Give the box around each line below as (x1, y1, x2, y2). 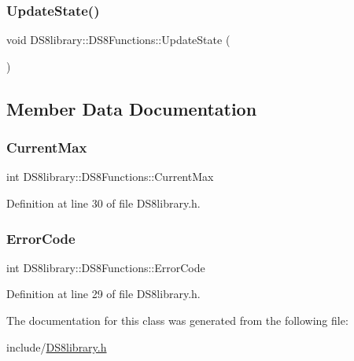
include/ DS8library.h (6, 338, 107, 355)
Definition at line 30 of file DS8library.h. (6, 195, 201, 211)
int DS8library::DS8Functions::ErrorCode (6, 259, 205, 275)
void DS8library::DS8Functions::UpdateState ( (6, 31, 230, 48)
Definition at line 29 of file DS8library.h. (6, 285, 201, 302)
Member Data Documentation (6, 96, 257, 120)
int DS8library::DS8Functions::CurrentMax (6, 168, 214, 185)
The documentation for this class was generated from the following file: (6, 312, 348, 328)
